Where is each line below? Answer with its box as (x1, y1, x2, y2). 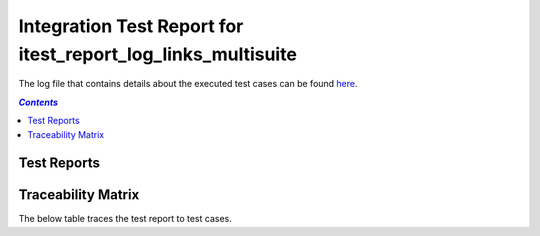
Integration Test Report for (18, 15, 244, 37)
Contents (18, 96, 59, 108)
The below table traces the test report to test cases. (18, 213, 232, 225)
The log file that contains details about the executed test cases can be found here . (18, 78, 359, 90)
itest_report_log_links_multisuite (18, 43, 297, 65)
